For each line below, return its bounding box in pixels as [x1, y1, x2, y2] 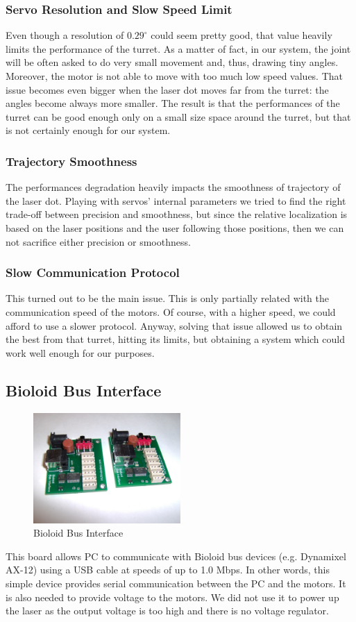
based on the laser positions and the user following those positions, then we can [6, 220, 344, 235]
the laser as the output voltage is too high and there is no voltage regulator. [6, 603, 329, 618]
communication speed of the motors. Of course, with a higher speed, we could [6, 304, 336, 319]
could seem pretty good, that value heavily [151, 28, 332, 42]
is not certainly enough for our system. [6, 123, 171, 137]
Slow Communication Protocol [6, 264, 180, 281]
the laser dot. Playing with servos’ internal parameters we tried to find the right [6, 193, 346, 208]
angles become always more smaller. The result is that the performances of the [6, 96, 340, 110]
